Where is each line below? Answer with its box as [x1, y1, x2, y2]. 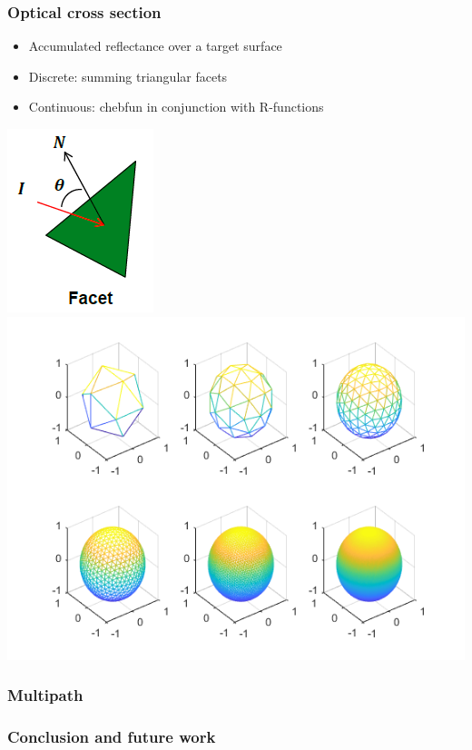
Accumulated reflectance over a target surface [28, 36, 282, 55]
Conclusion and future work [7, 725, 216, 747]
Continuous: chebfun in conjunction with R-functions [28, 97, 324, 116]
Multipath [7, 684, 84, 706]
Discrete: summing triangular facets [28, 66, 228, 85]
